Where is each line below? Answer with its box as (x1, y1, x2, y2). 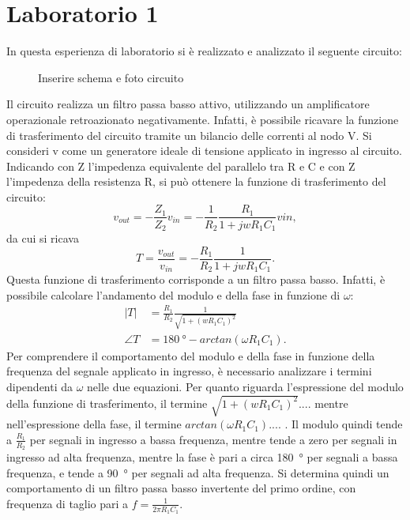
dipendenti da (6, 378, 73, 394)
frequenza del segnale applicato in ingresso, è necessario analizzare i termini (6, 363, 372, 379)
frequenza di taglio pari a (6, 495, 129, 511)
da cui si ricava (6, 229, 79, 246)
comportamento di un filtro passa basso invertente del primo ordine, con (6, 480, 356, 496)
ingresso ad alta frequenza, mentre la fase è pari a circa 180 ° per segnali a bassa (6, 448, 398, 465)
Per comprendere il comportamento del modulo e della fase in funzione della (6, 347, 375, 364)
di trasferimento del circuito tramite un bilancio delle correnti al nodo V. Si (6, 126, 372, 143)
